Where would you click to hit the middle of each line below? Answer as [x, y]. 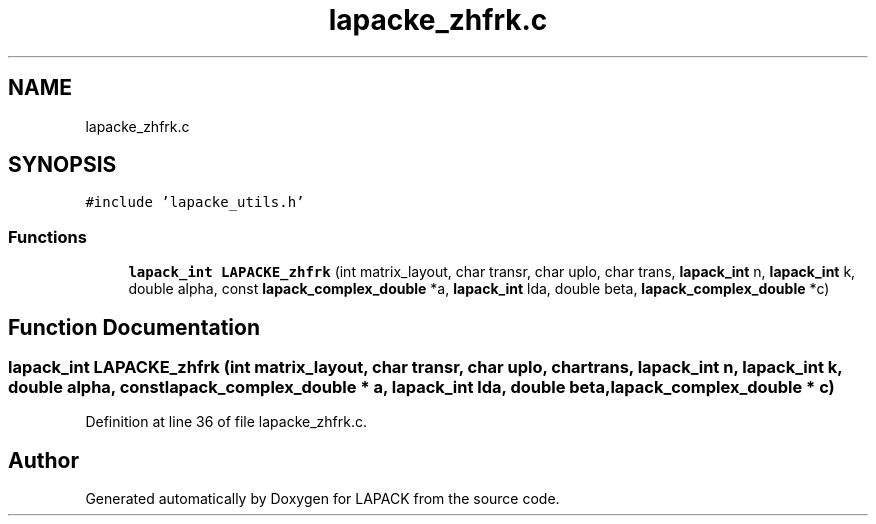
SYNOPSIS [62, 165]
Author [43, 460]
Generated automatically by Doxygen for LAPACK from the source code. [322, 499]
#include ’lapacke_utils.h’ [195, 202]
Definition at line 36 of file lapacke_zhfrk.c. [226, 422]
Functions [47, 236]
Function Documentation [134, 327]
